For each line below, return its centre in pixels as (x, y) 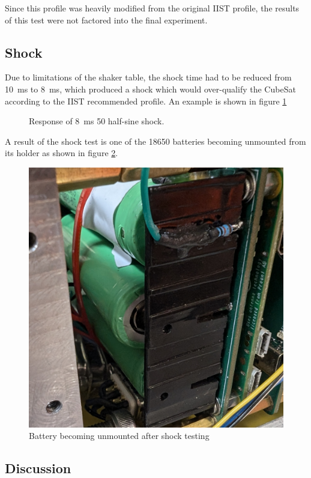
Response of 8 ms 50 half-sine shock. (97, 121)
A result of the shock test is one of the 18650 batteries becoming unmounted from (155, 141)
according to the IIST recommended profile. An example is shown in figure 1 (146, 101)
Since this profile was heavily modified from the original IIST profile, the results (152, 8)
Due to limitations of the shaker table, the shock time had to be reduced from (148, 77)
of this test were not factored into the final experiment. (106, 20)
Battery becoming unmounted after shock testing (119, 436)
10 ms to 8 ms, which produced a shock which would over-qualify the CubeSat (150, 89)
